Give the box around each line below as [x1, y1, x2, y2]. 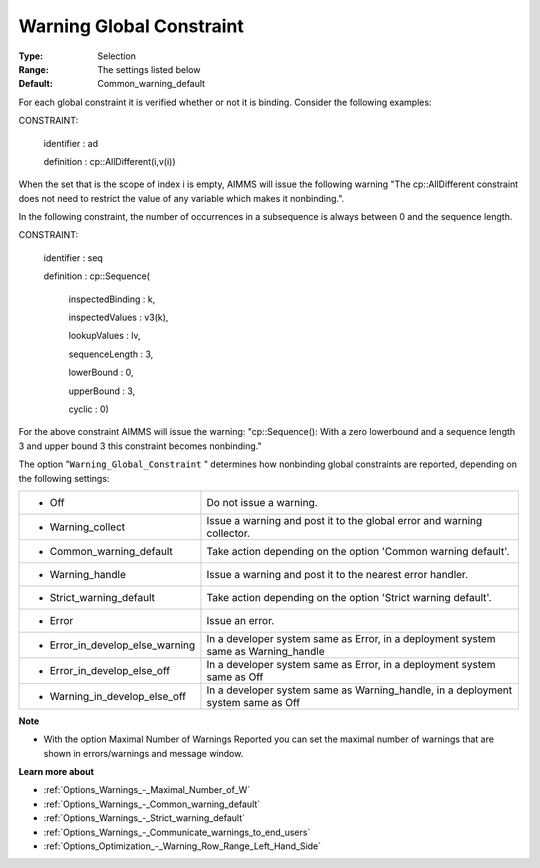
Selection [97, 50, 137, 62]
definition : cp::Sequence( [43, 270, 150, 282]
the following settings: [18, 472, 110, 484]
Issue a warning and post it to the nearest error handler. [206, 567, 469, 581]
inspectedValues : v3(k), [68, 311, 169, 324]
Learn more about [18, 766, 95, 778]
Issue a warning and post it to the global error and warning [206, 513, 483, 527]
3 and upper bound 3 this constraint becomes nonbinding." [18, 440, 262, 452]
